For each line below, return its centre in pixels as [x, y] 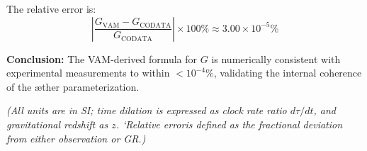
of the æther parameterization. [73, 86]
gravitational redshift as [57, 124]
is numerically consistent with [276, 58]
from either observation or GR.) [76, 138]
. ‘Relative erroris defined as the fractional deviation [229, 124]
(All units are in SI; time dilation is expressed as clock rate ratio [147, 110]
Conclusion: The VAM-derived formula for [102, 58]
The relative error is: [51, 9]
